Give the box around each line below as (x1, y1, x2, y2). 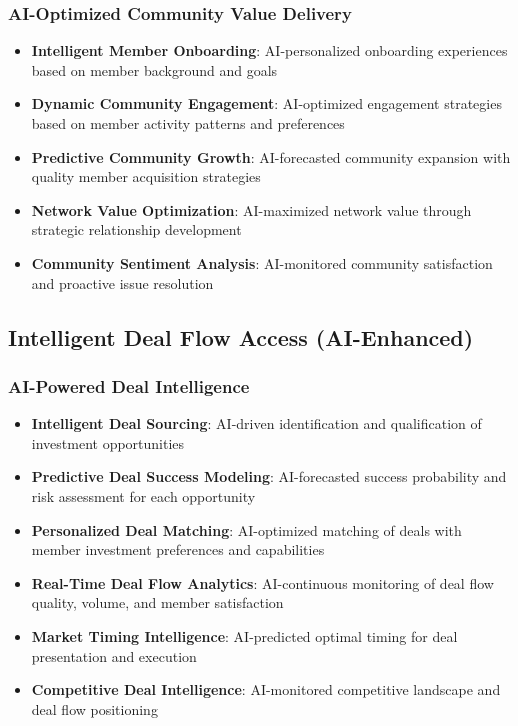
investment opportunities (31, 432, 185, 453)
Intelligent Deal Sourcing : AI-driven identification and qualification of (31, 413, 482, 434)
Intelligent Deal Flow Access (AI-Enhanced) (8, 321, 474, 352)
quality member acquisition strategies (31, 166, 261, 187)
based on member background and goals (31, 59, 278, 80)
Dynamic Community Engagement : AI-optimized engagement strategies (31, 93, 502, 114)
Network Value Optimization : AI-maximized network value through (31, 199, 472, 220)
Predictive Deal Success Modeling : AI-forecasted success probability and (31, 466, 507, 487)
